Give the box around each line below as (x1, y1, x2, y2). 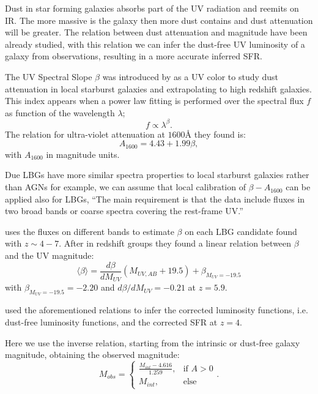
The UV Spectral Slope (5, 70, 92, 83)
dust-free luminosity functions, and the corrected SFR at (5, 315, 218, 328)
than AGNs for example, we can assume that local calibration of (5, 180, 246, 193)
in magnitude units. (46, 147, 120, 160)
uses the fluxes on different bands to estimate (5, 225, 174, 237)
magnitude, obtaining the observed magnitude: (5, 348, 180, 361)
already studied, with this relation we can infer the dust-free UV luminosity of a (5, 37, 305, 50)
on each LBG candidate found (185, 225, 297, 237)
